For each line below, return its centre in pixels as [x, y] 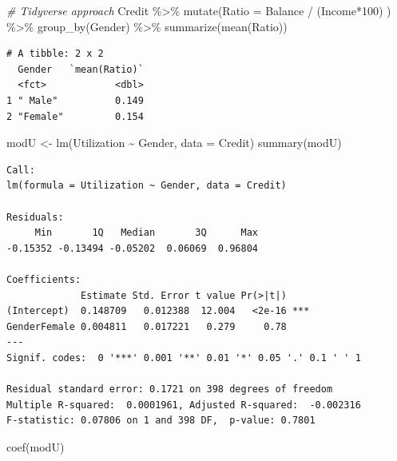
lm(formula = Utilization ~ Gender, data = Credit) [147, 186]
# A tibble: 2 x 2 [55, 54]
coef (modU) [36, 446]
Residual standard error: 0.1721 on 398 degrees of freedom [170, 389]
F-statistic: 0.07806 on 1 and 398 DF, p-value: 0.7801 [161, 421]
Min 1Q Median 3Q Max [146, 233]
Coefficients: [44, 279]
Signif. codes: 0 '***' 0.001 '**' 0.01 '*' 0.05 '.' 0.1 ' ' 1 [184, 358]
